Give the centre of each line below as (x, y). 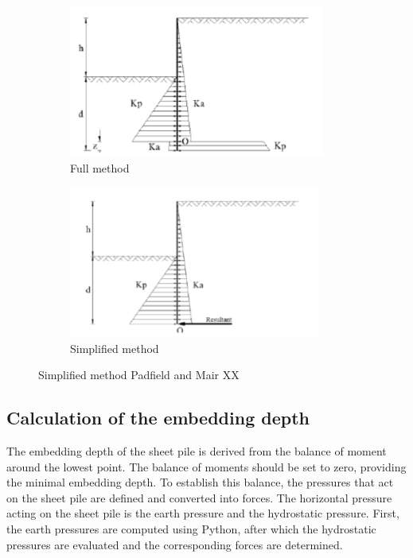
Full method (100, 167)
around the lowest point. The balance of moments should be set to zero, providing (206, 466)
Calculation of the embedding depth (158, 418)
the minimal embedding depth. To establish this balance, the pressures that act (200, 482)
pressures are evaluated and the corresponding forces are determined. (175, 544)
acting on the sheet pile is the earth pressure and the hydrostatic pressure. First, (203, 513)
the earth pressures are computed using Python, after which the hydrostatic (191, 529)
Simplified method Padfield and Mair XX (139, 375)
